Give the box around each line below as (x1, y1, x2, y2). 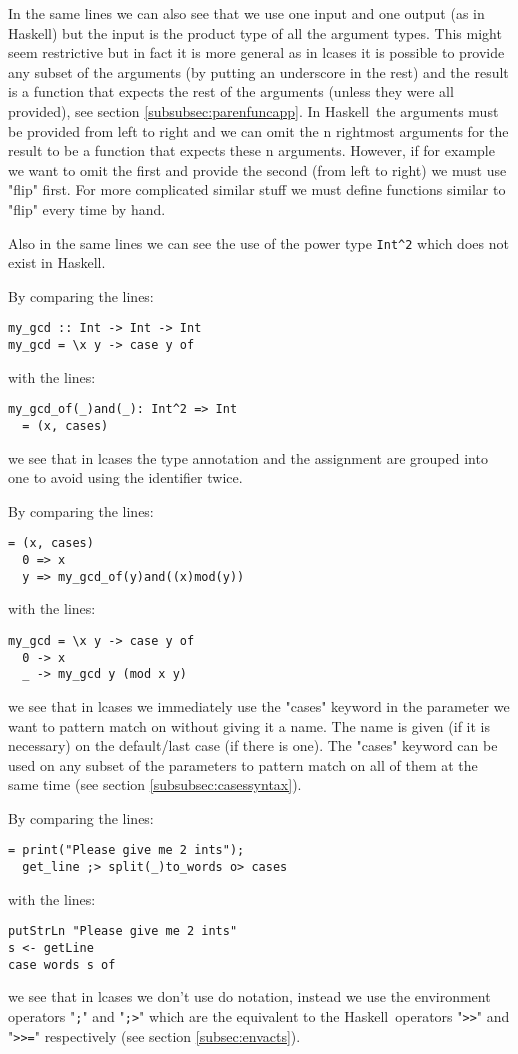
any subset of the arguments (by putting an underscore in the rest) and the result (8, 61, 509, 82)
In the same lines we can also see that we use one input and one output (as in (8, 3, 485, 23)
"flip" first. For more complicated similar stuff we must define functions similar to (8, 179, 506, 200)
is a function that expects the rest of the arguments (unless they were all (8, 81, 454, 102)
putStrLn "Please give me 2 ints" (8, 924, 238, 939)
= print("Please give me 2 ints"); (8, 843, 245, 858)
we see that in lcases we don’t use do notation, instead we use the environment (8, 986, 491, 1007)
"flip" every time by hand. (8, 198, 166, 219)
